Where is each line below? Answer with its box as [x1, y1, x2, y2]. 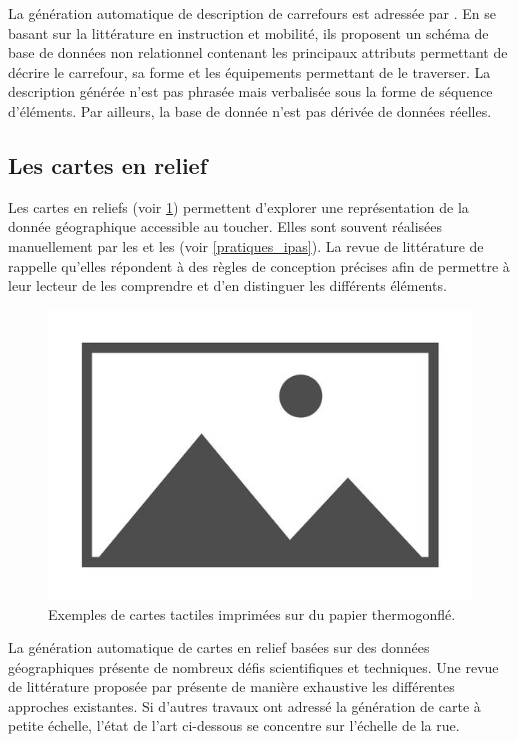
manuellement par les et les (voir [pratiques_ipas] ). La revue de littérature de [8, 235, 484, 256]
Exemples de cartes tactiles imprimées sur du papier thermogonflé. [48, 603, 456, 624]
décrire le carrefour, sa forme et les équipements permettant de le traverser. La [8, 61, 491, 82]
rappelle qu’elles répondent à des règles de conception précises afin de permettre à [8, 255, 510, 276]
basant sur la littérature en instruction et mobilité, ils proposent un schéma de [8, 22, 489, 43]
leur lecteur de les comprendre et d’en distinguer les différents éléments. [8, 275, 447, 296]
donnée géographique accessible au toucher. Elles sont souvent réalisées [8, 216, 443, 237]
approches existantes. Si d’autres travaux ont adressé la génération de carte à [8, 695, 481, 716]
